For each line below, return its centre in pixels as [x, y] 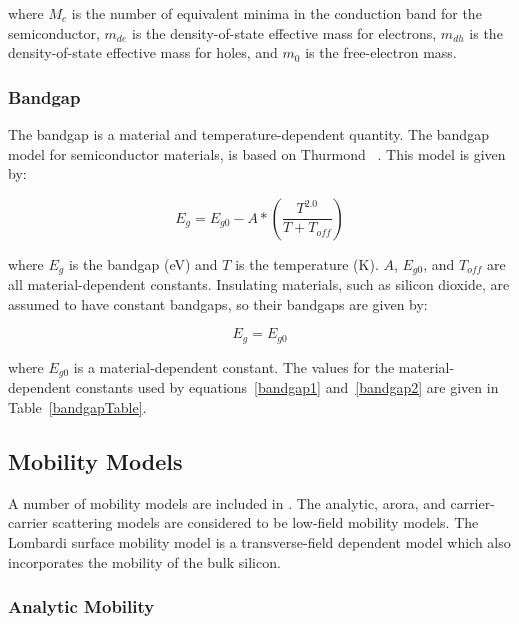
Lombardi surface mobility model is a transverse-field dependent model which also [259, 541]
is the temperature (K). [307, 263]
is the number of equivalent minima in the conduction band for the [276, 13]
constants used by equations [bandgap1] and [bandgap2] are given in [287, 387]
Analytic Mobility [81, 606]
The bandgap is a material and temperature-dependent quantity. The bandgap [248, 134]
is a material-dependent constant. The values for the [234, 366]
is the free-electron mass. [381, 52]
